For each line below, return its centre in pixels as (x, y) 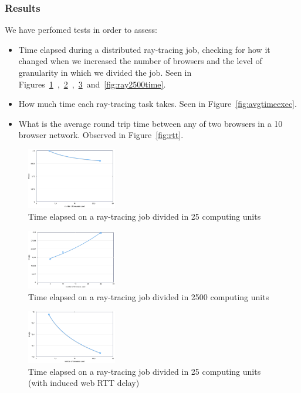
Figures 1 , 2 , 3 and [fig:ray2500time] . (92, 84)
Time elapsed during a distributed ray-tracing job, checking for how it (144, 49)
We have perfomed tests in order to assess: (81, 30)
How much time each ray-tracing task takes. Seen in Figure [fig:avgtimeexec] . (158, 104)
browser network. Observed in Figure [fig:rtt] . (101, 135)
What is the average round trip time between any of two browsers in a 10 (150, 123)
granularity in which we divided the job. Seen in (105, 72)
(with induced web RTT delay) (84, 383)
